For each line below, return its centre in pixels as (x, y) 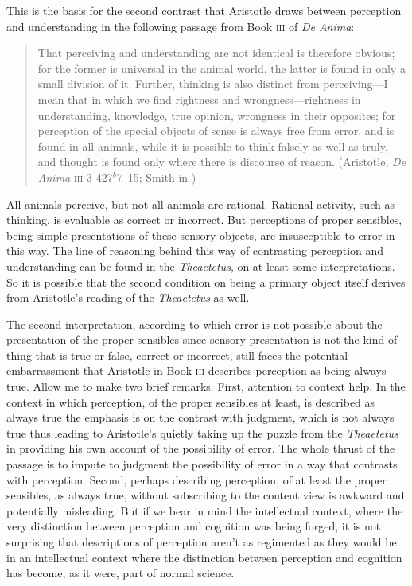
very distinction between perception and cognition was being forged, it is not (194, 526)
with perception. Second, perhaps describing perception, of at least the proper (196, 479)
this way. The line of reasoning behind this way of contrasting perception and (195, 251)
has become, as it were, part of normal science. (120, 573)
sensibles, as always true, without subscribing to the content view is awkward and (206, 495)
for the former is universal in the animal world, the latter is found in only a (222, 68)
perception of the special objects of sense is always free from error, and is (216, 131)
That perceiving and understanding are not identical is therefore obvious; (216, 53)
